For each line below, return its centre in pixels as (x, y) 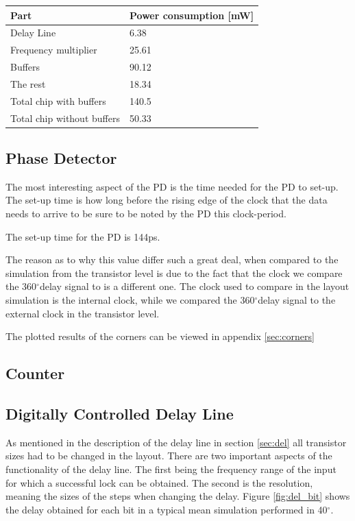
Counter (35, 373)
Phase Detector (61, 158)
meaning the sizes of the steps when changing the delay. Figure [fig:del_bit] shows (178, 496)
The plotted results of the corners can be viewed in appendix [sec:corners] (160, 336)
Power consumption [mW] (192, 15)
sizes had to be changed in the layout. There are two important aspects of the (169, 456)
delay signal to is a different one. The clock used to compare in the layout (194, 286)
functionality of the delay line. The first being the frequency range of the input (171, 469)
